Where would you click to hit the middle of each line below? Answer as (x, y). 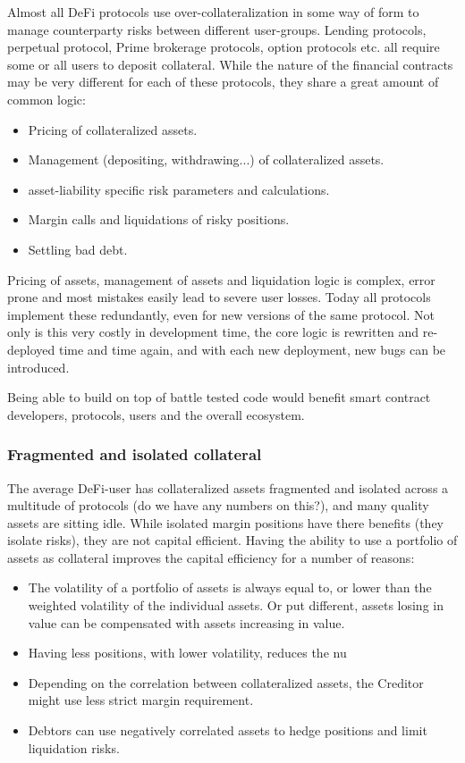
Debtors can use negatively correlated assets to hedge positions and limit (228, 730)
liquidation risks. (74, 747)
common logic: (46, 99)
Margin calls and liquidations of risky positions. (159, 219)
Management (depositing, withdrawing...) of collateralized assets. (206, 159)
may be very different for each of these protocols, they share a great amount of (223, 82)
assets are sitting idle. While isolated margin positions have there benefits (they (225, 522)
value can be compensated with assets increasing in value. (186, 622)
